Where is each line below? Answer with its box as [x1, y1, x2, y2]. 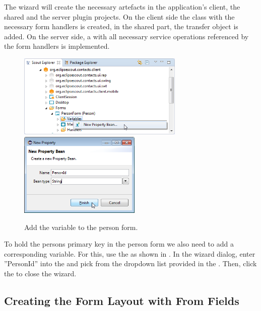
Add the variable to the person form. [24, 221, 138, 232]
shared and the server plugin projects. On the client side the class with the [4, 11, 235, 22]
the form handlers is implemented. [4, 41, 110, 51]
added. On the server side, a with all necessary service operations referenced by [4, 31, 249, 41]
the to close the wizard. [4, 268, 77, 278]
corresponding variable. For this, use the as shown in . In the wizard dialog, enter [4, 248, 255, 259]
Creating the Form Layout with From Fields [4, 292, 239, 308]
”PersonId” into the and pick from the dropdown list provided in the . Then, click [4, 258, 257, 269]
